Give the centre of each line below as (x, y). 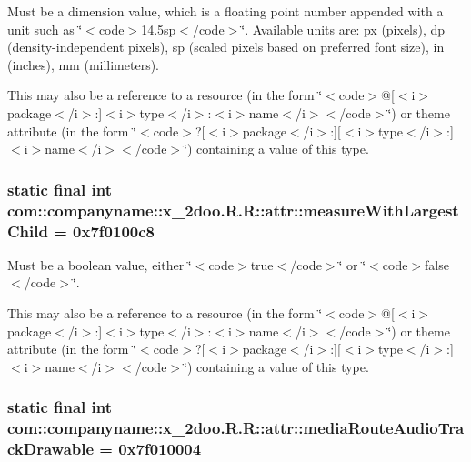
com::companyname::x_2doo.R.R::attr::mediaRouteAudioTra (236, 428)
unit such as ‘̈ (45, 29)
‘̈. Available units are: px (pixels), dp (343, 29)
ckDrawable (51, 449)
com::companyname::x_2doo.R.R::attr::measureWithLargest (233, 210)
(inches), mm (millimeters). (84, 64)
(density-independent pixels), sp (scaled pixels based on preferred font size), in (226, 47)
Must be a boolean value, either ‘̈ (100, 264)
